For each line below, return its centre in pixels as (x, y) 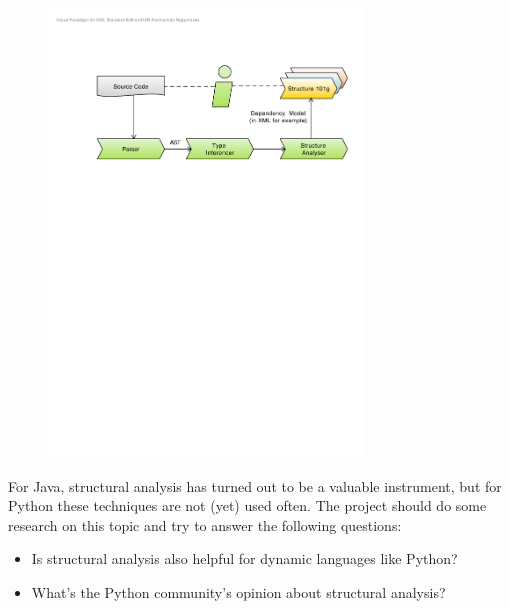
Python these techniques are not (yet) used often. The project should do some (247, 505)
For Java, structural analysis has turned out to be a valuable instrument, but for (255, 485)
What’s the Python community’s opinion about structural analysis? (238, 591)
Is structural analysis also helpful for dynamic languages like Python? (244, 558)
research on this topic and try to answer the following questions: (205, 524)
